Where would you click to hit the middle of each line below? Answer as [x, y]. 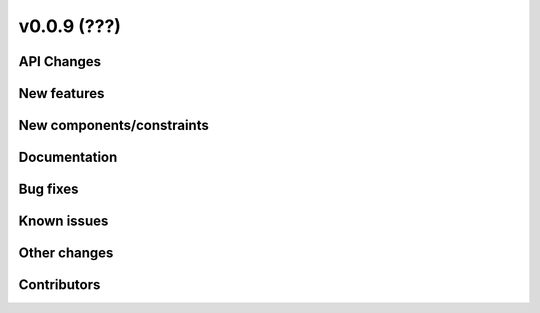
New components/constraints [113, 125]
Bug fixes [48, 189]
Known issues [63, 221]
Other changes [66, 253]
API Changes [60, 61]
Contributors [59, 285]
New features [61, 93]
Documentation [68, 157]
